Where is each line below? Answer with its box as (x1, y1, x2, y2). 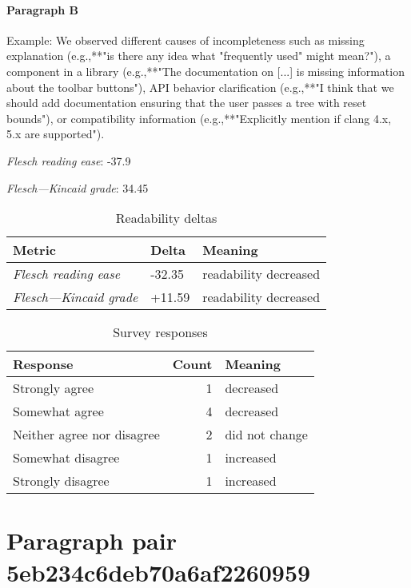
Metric (13, 240, 56, 260)
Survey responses (113, 323, 208, 342)
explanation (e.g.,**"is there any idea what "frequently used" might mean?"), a (6, 47, 391, 64)
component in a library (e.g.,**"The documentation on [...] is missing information (6, 62, 405, 79)
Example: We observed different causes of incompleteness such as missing (6, 31, 365, 48)
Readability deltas (115, 209, 217, 228)
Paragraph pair (6, 524, 177, 557)
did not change (225, 425, 308, 444)
